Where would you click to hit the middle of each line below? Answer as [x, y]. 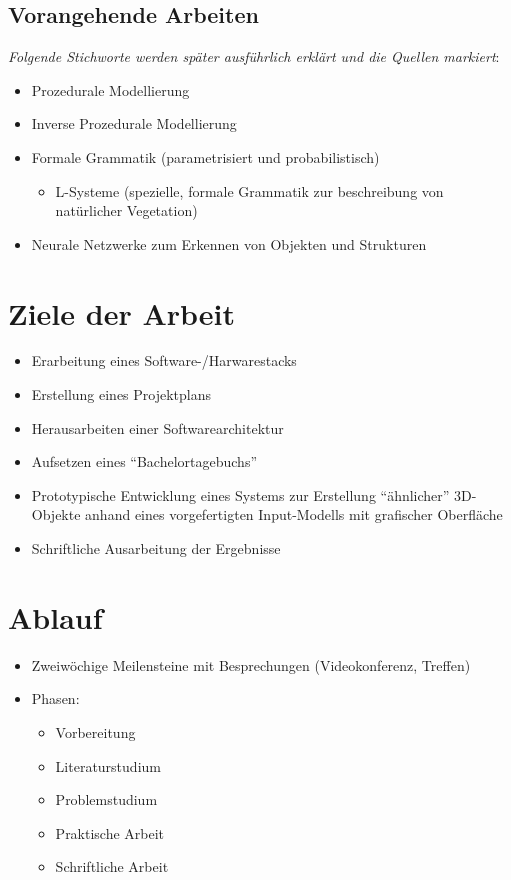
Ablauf [55, 616]
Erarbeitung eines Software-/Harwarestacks [164, 360]
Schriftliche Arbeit [112, 866]
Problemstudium [106, 799]
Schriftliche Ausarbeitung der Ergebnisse [156, 548]
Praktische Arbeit [110, 832]
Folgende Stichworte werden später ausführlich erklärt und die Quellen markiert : [254, 56]
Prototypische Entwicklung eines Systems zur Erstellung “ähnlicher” [240, 494]
